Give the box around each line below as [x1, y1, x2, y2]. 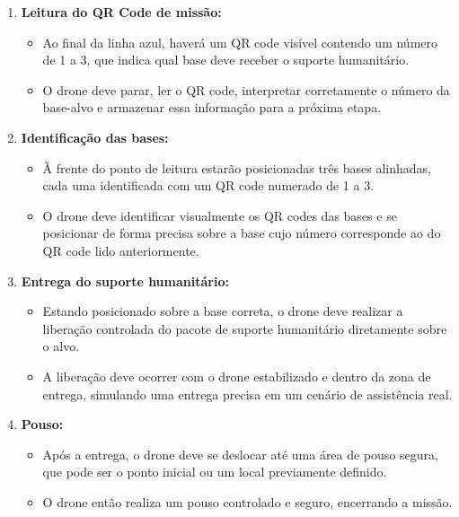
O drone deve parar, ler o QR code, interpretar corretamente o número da [42, 80, 450, 99]
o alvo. [42, 337, 80, 355]
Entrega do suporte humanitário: [21, 271, 229, 290]
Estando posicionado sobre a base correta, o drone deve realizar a [42, 302, 403, 320]
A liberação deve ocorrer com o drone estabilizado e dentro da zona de [42, 366, 431, 385]
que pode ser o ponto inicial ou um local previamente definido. [42, 462, 387, 481]
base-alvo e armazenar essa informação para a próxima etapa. [42, 98, 382, 117]
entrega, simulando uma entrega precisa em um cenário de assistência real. [42, 384, 453, 403]
